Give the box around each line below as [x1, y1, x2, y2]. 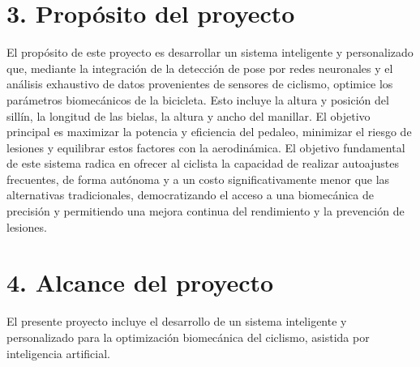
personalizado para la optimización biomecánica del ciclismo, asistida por [6, 328, 370, 345]
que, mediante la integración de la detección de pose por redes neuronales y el [6, 59, 393, 76]
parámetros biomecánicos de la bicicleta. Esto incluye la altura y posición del [6, 91, 389, 108]
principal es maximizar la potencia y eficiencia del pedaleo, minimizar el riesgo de [6, 123, 412, 140]
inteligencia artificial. [6, 344, 111, 361]
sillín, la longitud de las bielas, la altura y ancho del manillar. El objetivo [6, 107, 371, 124]
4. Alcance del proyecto [6, 266, 274, 299]
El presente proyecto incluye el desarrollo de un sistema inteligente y [6, 313, 347, 330]
